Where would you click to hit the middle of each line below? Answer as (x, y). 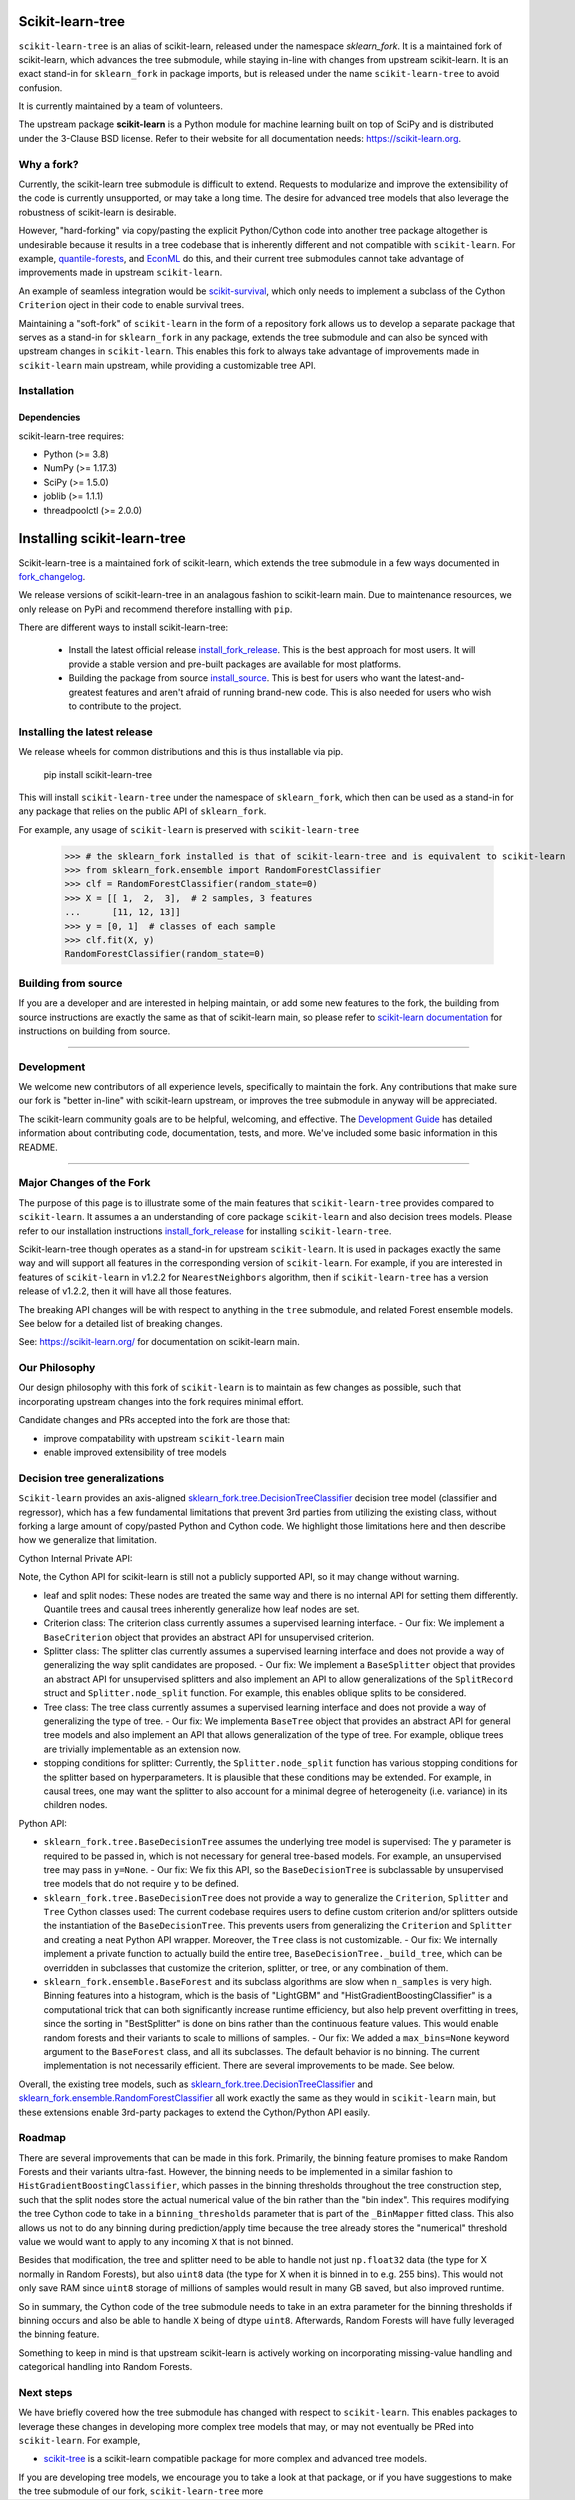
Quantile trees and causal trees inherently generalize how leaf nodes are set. (201, 1609)
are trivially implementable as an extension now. (142, 1749)
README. (38, 1147)
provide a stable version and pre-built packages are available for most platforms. (235, 664)
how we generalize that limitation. (87, 1540)
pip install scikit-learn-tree (98, 774)
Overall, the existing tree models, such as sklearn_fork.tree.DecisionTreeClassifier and (196, 2084)
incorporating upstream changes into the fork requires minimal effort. (161, 1401)
